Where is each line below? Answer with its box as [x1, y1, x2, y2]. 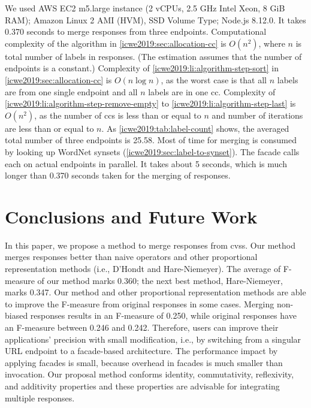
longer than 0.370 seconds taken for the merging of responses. [5, 169, 231, 182]
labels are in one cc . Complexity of [148, 85, 276, 98]
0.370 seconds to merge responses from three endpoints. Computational [5, 25, 267, 38]
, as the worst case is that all [161, 73, 267, 86]
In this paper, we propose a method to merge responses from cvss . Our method [5, 238, 295, 251]
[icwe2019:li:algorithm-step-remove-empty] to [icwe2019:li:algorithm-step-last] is [5, 97, 296, 110]
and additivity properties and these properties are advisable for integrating [5, 379, 280, 392]
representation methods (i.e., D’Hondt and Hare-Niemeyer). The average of [5, 262, 281, 275]
